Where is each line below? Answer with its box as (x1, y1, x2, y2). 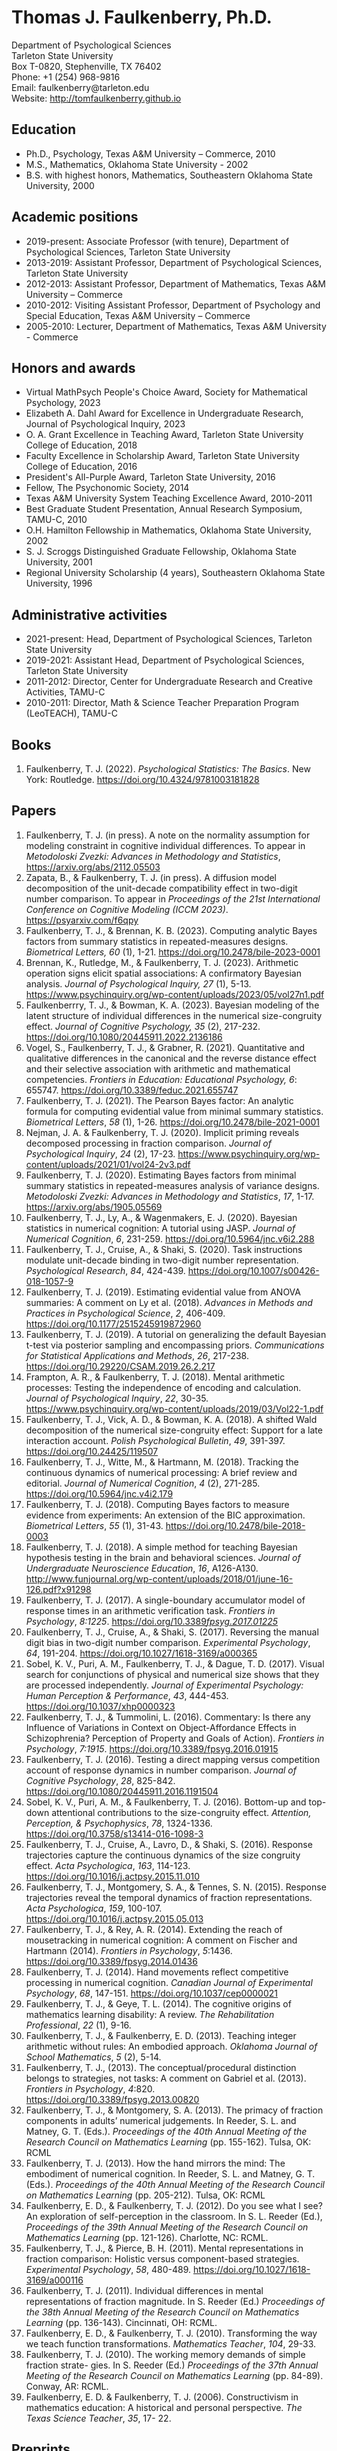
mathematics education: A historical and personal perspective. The (25, 2401, 303, 2413)
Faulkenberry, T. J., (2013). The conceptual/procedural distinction (25, 2061, 297, 2073)
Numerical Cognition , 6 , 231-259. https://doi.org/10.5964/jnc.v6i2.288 (25, 1232, 315, 1245)
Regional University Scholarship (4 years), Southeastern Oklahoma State (25, 567, 326, 579)
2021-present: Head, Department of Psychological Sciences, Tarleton (25, 633, 313, 645)
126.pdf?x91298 (25, 1583, 92, 1595)
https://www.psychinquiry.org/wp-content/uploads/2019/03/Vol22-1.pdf (25, 1402, 324, 1415)
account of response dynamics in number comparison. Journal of (25, 1764, 297, 1776)
